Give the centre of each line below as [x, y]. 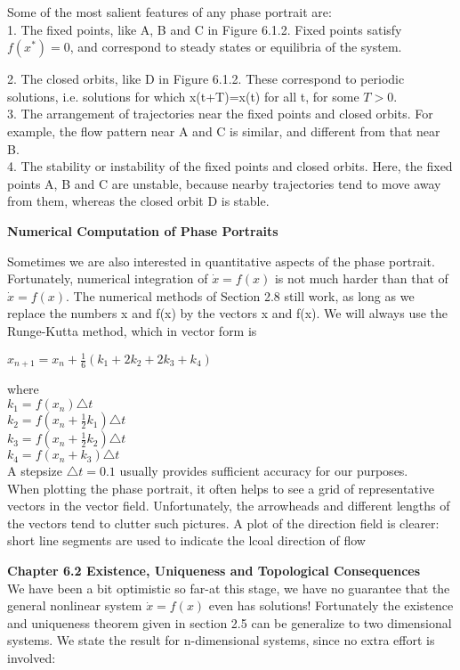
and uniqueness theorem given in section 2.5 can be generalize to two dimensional [230, 622]
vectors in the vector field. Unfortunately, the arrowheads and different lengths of [229, 506]
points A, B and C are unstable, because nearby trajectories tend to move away [224, 183]
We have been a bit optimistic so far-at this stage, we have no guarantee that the [229, 588]
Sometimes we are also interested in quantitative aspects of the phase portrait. [221, 261]
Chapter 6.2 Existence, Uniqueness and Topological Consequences [214, 571]
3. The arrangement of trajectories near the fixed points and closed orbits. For [220, 114]
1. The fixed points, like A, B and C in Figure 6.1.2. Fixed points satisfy [205, 29]
